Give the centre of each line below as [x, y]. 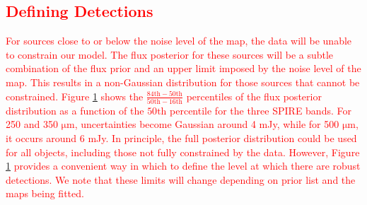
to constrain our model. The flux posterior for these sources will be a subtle [170, 54]
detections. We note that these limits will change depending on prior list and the [181, 179]
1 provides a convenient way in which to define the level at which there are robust [183, 166]
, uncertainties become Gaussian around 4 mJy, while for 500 [207, 124]
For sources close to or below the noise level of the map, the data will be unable [179, 41]
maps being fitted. [45, 193]
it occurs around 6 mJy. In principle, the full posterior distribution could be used [181, 138]
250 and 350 [32, 124]
